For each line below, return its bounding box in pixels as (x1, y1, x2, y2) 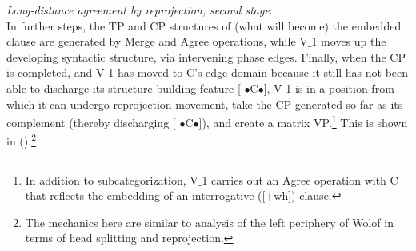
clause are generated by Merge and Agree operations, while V (6, 33, 308, 50)
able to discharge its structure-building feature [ (6, 79, 241, 96)
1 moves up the (311, 33, 386, 50)
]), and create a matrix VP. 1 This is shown (198, 112, 408, 130)
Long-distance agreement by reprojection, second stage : (6, 2, 273, 18)
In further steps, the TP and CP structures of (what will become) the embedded (6, 17, 402, 34)
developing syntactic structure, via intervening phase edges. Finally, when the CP (6, 48, 406, 65)
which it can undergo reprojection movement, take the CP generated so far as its (6, 95, 403, 112)
